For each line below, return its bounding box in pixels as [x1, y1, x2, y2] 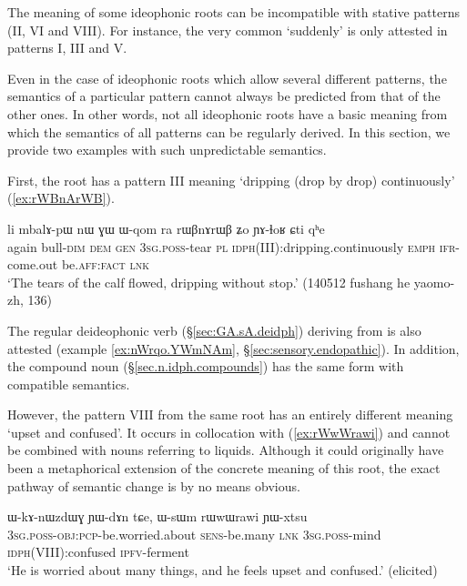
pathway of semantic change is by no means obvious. [7, 476, 300, 495]
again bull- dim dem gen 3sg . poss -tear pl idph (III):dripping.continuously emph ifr [7, 237, 456, 256]
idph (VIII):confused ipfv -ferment [7, 542, 189, 561]
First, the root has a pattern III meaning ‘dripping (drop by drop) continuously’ [7, 170, 455, 189]
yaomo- [413, 272, 455, 291]
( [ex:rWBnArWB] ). [7, 188, 115, 207]
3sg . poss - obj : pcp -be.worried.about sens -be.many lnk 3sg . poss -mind [7, 524, 381, 543]
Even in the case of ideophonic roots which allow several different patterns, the [7, 68, 447, 87]
